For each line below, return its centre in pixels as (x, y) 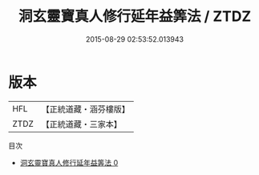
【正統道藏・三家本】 (82, 124)
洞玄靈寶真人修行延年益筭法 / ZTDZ (135, 16)
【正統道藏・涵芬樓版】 (86, 109)
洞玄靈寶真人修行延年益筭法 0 (69, 162)
